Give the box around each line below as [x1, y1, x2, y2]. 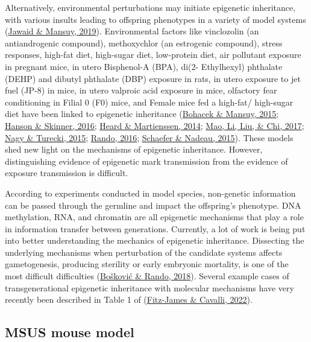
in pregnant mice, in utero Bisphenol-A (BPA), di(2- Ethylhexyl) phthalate [5, 60, 283, 72]
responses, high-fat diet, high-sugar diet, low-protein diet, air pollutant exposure [5, 48, 301, 61]
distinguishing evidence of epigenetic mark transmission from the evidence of [5, 154, 288, 167]
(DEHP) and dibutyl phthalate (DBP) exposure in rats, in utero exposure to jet [5, 72, 301, 84]
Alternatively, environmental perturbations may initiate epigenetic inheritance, [5, 1, 296, 13]
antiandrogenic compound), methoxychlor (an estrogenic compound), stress [5, 36, 283, 49]
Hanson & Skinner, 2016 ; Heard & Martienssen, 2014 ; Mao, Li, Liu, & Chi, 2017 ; [5, 119, 304, 131]
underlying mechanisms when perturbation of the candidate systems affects [5, 245, 283, 258]
